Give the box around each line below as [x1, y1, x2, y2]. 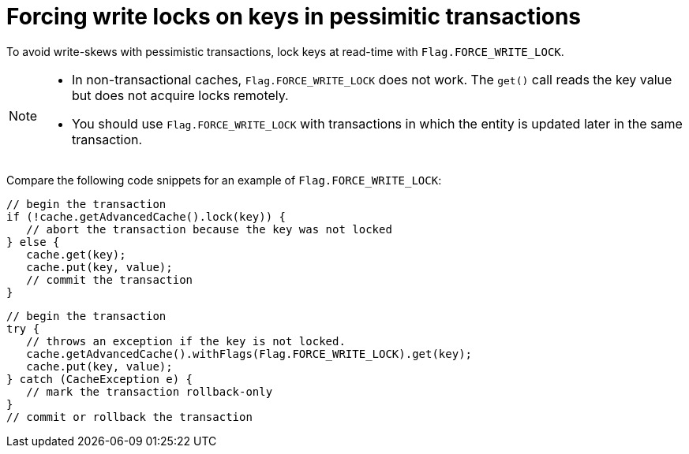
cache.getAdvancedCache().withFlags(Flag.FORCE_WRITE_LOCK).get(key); [26, 347, 473, 360]
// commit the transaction [26, 273, 193, 286]
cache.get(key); [26, 247, 126, 261]
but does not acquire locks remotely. [72, 87, 289, 103]
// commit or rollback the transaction [6, 410, 253, 423]
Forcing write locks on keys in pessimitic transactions [6, 3, 582, 30]
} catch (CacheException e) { [6, 372, 193, 385]
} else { [6, 235, 60, 248]
